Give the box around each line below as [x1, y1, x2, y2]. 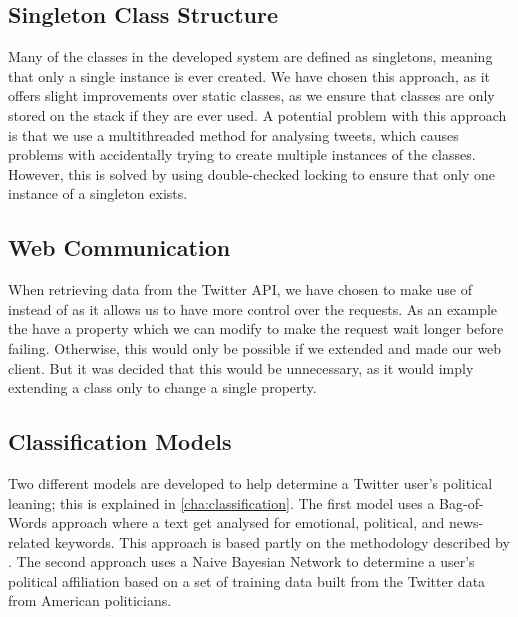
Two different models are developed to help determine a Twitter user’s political [8, 472, 493, 493]
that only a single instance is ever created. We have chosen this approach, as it [8, 65, 490, 86]
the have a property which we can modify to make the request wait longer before [8, 318, 504, 339]
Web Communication [8, 232, 231, 263]
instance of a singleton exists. [8, 183, 188, 204]
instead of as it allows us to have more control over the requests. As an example [8, 298, 498, 319]
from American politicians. [8, 590, 172, 611]
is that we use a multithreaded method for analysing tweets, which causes [8, 124, 459, 145]
